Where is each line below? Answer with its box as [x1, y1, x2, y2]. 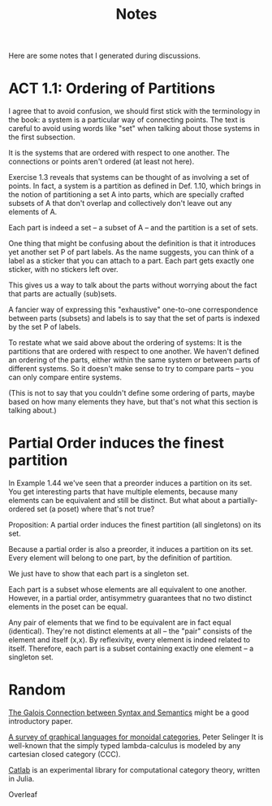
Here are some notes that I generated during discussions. [8, 50, 201, 61]
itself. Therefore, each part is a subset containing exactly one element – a [8, 644, 254, 654]
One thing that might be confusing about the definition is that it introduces [8, 239, 256, 248]
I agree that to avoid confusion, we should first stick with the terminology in [8, 107, 261, 116]
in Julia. [8, 774, 35, 783]
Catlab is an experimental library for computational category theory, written [8, 765, 261, 774]
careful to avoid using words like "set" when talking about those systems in [8, 124, 260, 134]
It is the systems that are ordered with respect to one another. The [8, 148, 230, 158]
